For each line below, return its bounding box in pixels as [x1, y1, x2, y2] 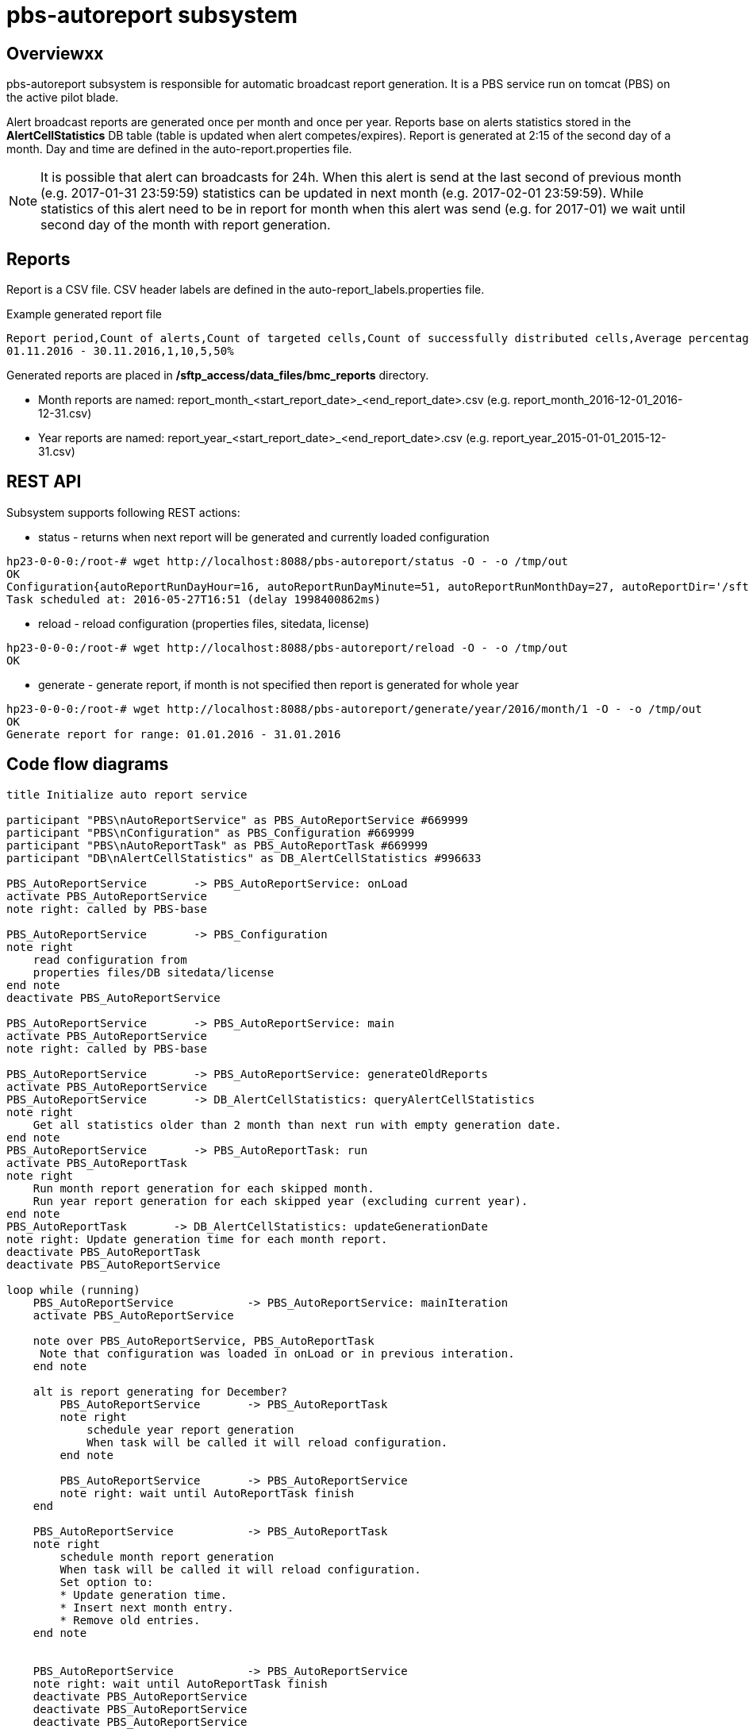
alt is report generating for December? [33, 1384, 288, 1398]
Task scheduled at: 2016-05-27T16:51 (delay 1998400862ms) [6, 592, 382, 606]
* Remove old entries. [60, 1613, 201, 1627]
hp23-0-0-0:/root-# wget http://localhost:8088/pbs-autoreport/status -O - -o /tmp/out [6, 554, 569, 568]
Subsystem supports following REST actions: [6, 505, 240, 519]
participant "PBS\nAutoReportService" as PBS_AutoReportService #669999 [6, 813, 468, 826]
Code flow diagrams [6, 754, 169, 775]
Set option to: [60, 1575, 154, 1588]
